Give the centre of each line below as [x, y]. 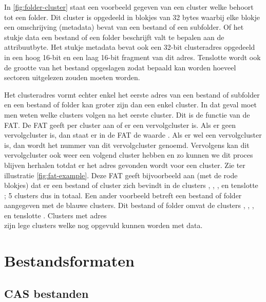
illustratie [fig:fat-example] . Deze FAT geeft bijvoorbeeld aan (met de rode [121, 175]
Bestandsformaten [69, 261]
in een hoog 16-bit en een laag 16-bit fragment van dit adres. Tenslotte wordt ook [132, 57]
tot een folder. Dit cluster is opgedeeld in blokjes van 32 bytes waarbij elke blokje [132, 17]
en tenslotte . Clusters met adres [55, 215]
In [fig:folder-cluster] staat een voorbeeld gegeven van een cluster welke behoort [129, 7]
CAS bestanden [46, 293]
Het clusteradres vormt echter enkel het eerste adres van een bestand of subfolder [132, 94]
